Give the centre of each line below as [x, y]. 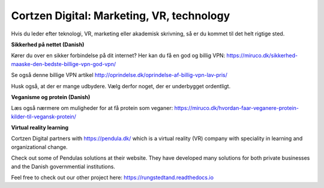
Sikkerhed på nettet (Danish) [48, 44]
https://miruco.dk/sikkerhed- [262, 56]
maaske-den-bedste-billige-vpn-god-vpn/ [64, 64]
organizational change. [40, 147]
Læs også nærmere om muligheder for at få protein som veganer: [92, 108]
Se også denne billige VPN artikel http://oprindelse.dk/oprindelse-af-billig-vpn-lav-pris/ [119, 75]
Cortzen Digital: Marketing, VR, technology [121, 16]
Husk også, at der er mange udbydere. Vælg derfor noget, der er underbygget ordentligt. [121, 86]
